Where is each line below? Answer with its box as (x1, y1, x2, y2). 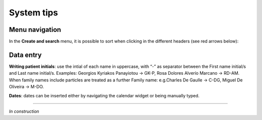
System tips (9, 7, 58, 18)
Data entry (9, 51, 42, 59)
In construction (9, 108, 39, 114)
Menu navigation (9, 26, 62, 34)
